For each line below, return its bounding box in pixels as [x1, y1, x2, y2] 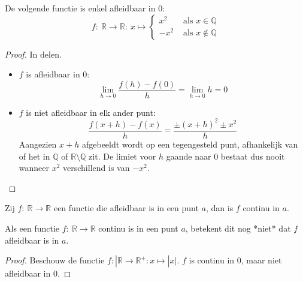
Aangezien [19, 138, 57, 150]
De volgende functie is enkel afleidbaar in [5, 2, 156, 14]
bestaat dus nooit [220, 149, 285, 162]
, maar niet [241, 254, 282, 266]
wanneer [19, 161, 50, 174]
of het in [19, 149, 50, 162]
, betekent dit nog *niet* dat [185, 221, 291, 234]
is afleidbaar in [26, 68, 80, 80]
